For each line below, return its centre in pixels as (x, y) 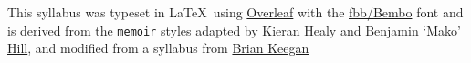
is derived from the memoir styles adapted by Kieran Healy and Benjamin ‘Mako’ (234, 30)
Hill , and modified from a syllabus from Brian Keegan (158, 48)
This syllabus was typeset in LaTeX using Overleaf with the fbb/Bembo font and (235, 12)
